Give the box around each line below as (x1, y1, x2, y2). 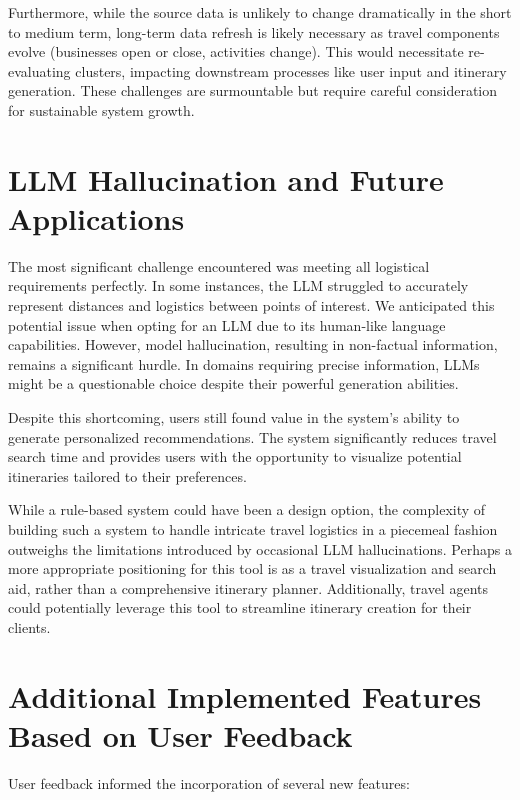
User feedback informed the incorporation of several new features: (8, 772, 410, 793)
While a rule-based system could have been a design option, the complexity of (8, 499, 486, 520)
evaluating (8, 60, 71, 81)
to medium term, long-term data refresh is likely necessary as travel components (8, 21, 500, 42)
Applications (8, 197, 185, 238)
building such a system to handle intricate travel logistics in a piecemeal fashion (8, 519, 498, 539)
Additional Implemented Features (8, 675, 482, 716)
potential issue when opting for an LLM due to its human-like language (8, 314, 446, 335)
